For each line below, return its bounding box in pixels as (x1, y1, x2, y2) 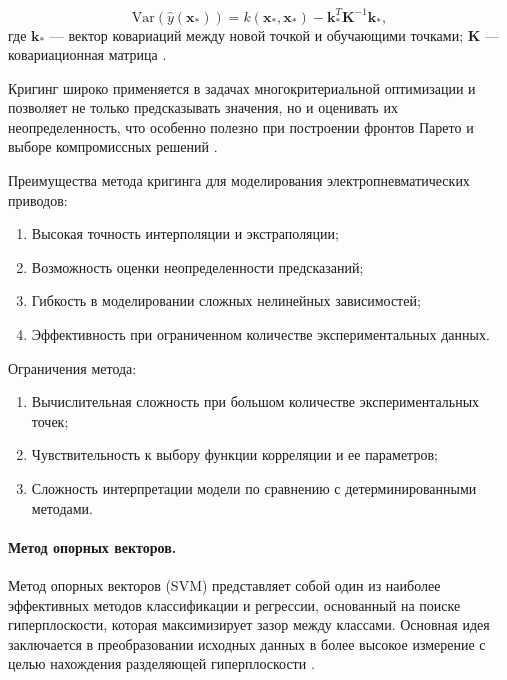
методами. (31, 497, 93, 518)
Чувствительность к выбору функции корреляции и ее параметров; (31, 444, 438, 465)
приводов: (8, 189, 68, 210)
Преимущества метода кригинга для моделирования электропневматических (8, 170, 470, 191)
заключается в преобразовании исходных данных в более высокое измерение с (8, 633, 486, 654)
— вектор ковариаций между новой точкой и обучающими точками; (49, 24, 464, 45)
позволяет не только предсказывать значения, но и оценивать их (8, 97, 398, 118)
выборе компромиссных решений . (8, 136, 218, 157)
